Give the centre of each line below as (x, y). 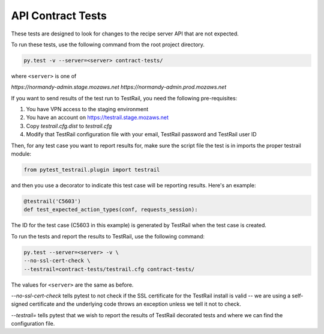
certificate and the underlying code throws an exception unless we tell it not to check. (135, 304)
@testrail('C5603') (52, 201)
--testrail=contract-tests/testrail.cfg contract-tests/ (109, 269)
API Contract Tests (59, 16)
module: (21, 154)
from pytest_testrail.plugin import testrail (92, 170)
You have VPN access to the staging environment (87, 109)
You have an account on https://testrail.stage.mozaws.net (97, 118)
